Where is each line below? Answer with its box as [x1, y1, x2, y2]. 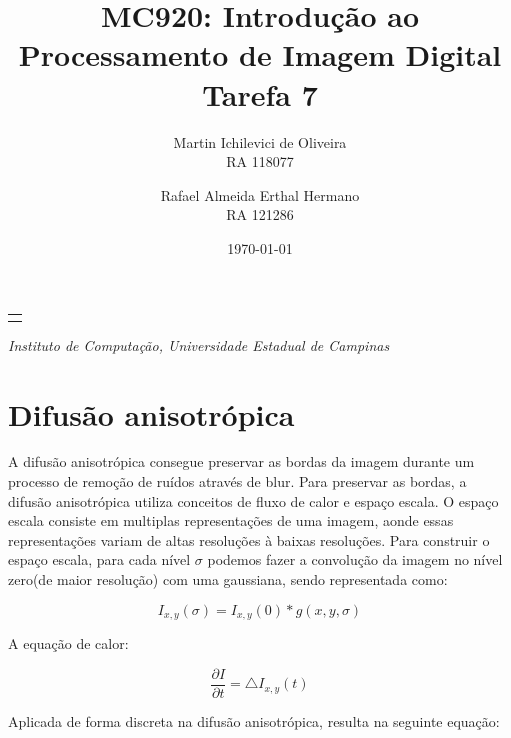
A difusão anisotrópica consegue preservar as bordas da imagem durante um [8, 451, 475, 472]
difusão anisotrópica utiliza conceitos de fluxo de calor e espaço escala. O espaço [8, 490, 499, 511]
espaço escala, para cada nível [8, 549, 191, 570]
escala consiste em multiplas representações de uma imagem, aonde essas [8, 510, 454, 531]
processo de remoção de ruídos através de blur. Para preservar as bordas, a [8, 471, 467, 492]
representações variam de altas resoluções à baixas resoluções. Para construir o [8, 529, 490, 550]
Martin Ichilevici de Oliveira [173, 131, 347, 152]
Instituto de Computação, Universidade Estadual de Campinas [8, 334, 390, 355]
